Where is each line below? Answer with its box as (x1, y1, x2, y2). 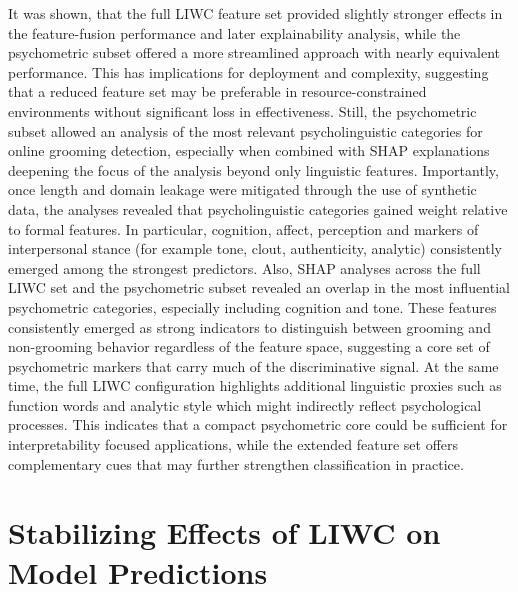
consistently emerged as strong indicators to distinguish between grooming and (8, 316, 491, 337)
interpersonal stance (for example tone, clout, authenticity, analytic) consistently (8, 238, 502, 259)
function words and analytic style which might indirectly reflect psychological (8, 394, 482, 415)
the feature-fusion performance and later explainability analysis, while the (8, 22, 461, 43)
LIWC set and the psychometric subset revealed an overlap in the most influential (8, 277, 510, 298)
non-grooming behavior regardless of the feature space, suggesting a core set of (8, 336, 490, 357)
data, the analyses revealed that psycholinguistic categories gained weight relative (8, 198, 508, 219)
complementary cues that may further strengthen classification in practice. (8, 453, 464, 474)
